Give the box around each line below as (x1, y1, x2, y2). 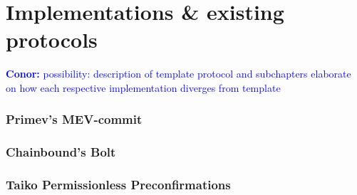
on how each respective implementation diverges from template (6, 80, 281, 95)
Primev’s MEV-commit (6, 110, 143, 128)
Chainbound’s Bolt (6, 143, 116, 161)
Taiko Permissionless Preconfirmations (6, 176, 231, 194)
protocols (6, 25, 98, 54)
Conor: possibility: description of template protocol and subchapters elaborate (6, 66, 351, 81)
